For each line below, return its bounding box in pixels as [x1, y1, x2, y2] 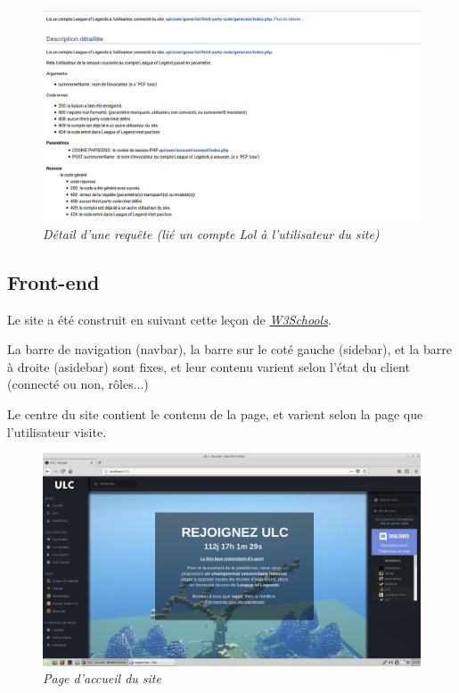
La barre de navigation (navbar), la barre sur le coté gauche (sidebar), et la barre [7, 340, 452, 359]
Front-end [7, 268, 100, 295]
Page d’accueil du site [43, 669, 161, 688]
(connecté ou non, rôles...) [7, 375, 149, 393]
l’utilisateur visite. [7, 422, 107, 441]
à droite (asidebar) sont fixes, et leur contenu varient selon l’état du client [7, 357, 410, 375]
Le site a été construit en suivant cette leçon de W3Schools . [7, 309, 332, 328]
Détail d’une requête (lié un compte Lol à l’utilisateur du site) [43, 224, 380, 243]
